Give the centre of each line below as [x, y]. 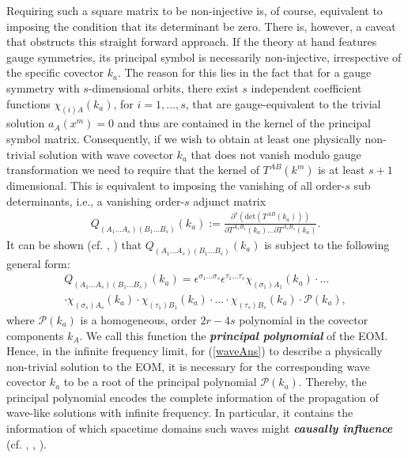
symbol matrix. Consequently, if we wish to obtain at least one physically [184, 139]
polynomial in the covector [304, 319]
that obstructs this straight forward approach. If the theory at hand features [192, 42]
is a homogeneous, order [138, 319]
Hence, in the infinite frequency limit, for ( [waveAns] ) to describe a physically [195, 351]
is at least [342, 170]
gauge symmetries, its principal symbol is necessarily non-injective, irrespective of [204, 57]
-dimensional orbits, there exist [163, 87]
